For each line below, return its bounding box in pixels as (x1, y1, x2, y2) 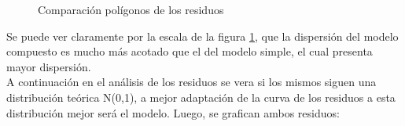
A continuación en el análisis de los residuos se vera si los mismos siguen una (6, 74, 377, 90)
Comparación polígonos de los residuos (38, 2, 224, 17)
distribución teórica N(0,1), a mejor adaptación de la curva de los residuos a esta (6, 88, 396, 105)
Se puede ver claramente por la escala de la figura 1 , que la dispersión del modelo (6, 27, 399, 44)
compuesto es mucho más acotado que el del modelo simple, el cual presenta (6, 43, 373, 59)
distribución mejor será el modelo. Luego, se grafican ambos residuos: (6, 104, 340, 121)
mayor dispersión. (6, 58, 91, 74)
